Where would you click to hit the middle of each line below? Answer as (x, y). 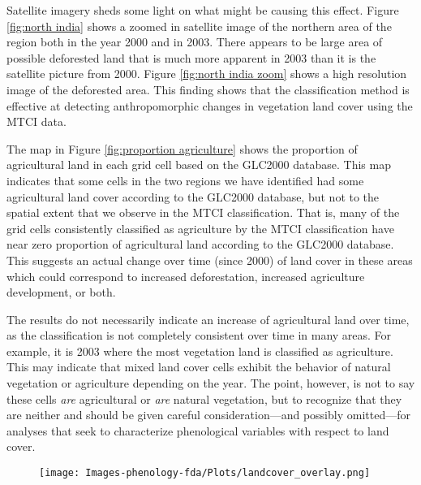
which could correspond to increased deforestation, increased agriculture (186, 276)
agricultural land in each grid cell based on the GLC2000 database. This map (199, 165)
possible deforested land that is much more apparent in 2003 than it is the (191, 57)
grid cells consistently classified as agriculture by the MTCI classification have (200, 228)
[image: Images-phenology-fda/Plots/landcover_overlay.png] (205, 473)
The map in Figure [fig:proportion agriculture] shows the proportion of (182, 148)
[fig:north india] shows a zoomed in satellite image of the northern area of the (199, 26)
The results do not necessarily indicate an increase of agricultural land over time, (208, 319)
